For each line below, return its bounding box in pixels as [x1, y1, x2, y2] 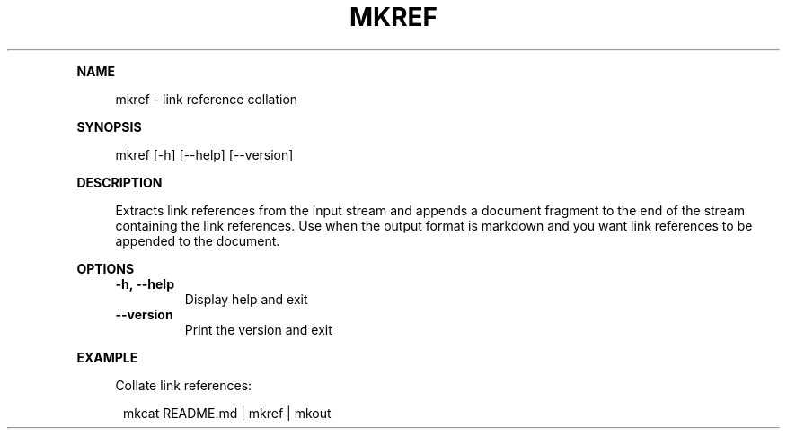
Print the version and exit [184, 321, 332, 337]
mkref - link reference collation [115, 91, 298, 107]
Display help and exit [184, 291, 308, 307]
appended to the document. [115, 232, 280, 249]
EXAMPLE [76, 349, 138, 365]
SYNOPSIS [76, 118, 142, 135]
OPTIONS [76, 260, 135, 276]
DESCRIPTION [76, 174, 163, 190]
